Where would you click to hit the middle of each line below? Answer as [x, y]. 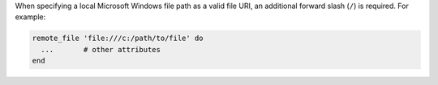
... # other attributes [101, 49]
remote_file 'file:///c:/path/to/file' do [118, 38]
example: [30, 17]
